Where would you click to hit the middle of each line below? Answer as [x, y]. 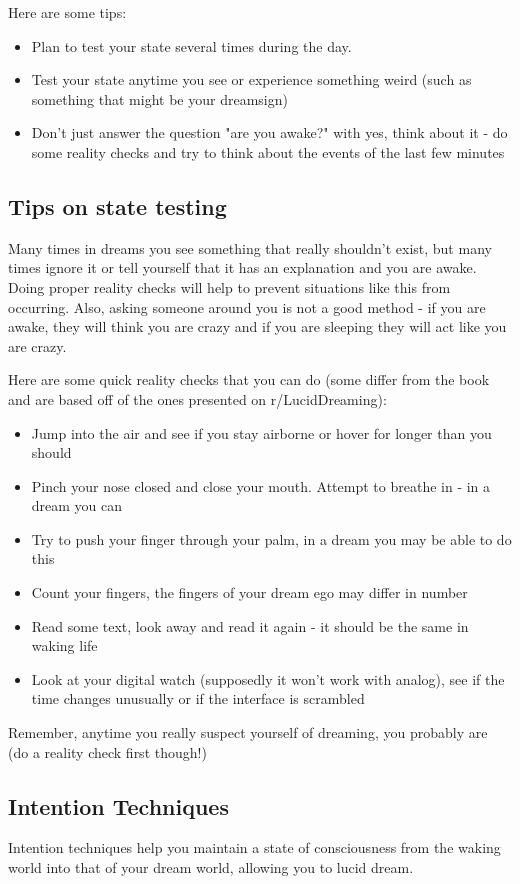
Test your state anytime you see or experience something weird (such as [251, 79]
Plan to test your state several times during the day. [191, 45]
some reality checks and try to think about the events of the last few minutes [268, 151]
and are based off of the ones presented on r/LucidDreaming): [197, 398]
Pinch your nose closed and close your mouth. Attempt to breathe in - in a [261, 485]
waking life [64, 645]
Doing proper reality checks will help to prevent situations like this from [229, 286]
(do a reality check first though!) [107, 751]
